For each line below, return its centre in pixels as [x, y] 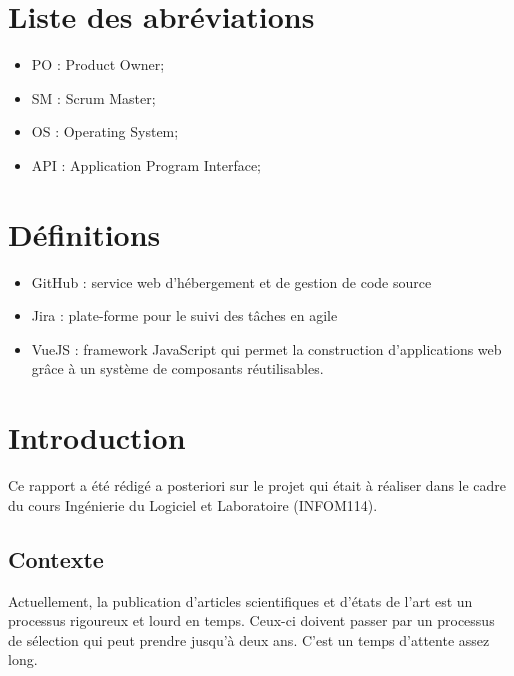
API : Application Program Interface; [146, 164]
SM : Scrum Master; [93, 97]
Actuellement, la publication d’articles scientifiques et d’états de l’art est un [240, 600]
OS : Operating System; [105, 131]
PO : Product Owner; [98, 64]
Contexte [56, 558]
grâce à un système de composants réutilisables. [177, 368]
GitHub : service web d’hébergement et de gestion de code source [231, 281]
